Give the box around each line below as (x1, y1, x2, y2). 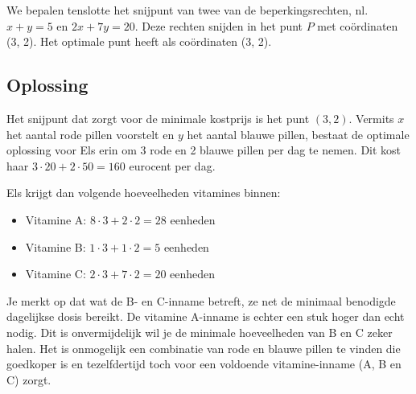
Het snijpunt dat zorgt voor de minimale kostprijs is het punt (6, 109, 310, 126)
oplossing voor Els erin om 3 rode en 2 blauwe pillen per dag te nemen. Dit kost (6, 142, 402, 158)
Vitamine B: (25, 238, 86, 255)
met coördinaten (317, 17, 398, 34)
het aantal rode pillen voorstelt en (6, 125, 175, 142)
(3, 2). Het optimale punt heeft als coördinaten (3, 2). (6, 33, 272, 50)
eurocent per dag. (129, 157, 216, 174)
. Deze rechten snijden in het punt (134, 17, 303, 34)
